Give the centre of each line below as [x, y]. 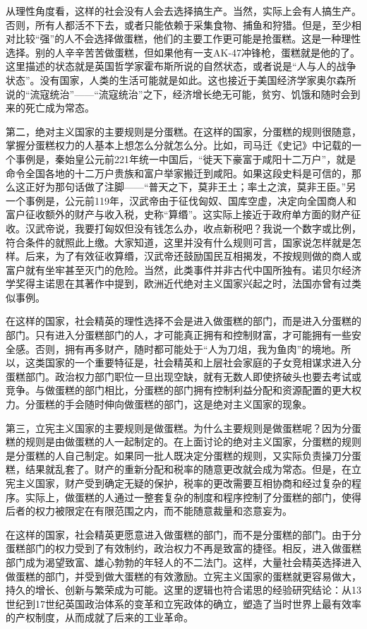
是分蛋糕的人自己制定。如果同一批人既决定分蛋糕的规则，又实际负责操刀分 [179, 455]
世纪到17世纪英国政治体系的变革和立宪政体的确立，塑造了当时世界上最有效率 [183, 603]
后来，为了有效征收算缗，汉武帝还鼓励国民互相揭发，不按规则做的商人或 [193, 256]
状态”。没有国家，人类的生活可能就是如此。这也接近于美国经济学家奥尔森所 [181, 79]
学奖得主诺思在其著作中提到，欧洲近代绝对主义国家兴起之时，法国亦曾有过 [179, 283]
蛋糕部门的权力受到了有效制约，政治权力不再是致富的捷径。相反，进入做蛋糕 [183, 548]
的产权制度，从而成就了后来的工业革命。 [100, 617]
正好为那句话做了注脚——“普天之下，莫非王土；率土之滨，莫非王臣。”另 [191, 187]
